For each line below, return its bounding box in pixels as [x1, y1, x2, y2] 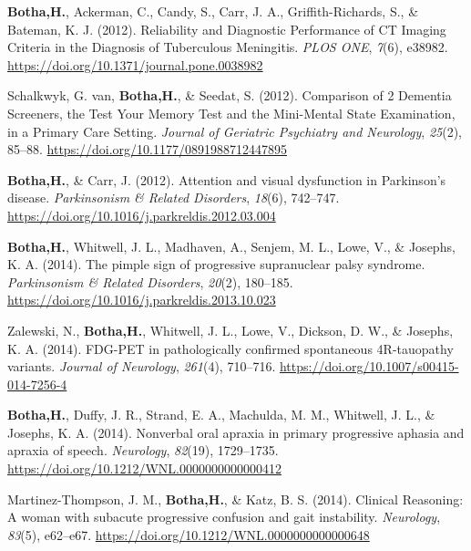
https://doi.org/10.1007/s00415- [279, 357, 459, 376]
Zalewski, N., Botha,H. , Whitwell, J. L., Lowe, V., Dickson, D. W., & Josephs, [7, 320, 454, 339]
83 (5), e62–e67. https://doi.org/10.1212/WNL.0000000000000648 [7, 525, 370, 544]
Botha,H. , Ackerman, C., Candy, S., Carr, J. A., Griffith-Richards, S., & [7, 2, 419, 20]
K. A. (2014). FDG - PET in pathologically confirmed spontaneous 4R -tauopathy [7, 338, 454, 358]
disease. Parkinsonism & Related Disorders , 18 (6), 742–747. [7, 188, 340, 207]
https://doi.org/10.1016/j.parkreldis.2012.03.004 [7, 205, 276, 224]
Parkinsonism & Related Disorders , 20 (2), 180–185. [7, 272, 293, 291]
